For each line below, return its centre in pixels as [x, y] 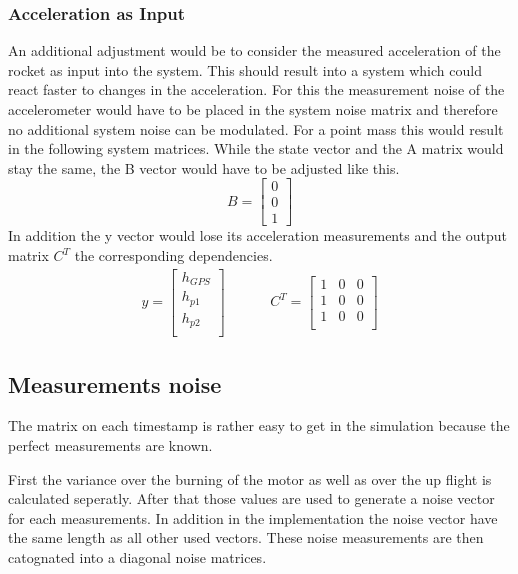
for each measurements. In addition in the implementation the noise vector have [253, 517]
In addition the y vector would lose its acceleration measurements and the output [257, 235]
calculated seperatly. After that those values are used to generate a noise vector [251, 498]
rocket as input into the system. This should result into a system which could [245, 69]
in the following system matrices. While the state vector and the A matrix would [256, 148]
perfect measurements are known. [110, 444]
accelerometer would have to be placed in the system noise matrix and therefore [253, 109]
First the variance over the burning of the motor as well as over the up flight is [250, 478]
